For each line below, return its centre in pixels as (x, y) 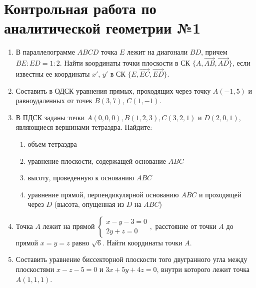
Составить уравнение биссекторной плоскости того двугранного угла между (131, 259)
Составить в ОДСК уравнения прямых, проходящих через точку (113, 90)
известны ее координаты (53, 73)
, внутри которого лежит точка (203, 269)
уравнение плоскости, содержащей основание (97, 161)
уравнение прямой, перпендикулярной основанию (103, 194)
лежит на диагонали (157, 52)
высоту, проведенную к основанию (81, 178)
